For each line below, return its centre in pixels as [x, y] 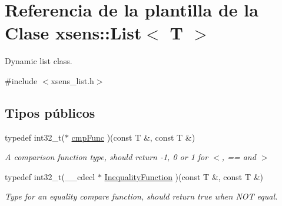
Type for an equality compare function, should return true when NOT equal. [141, 196]
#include [21, 80]
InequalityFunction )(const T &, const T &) [184, 176]
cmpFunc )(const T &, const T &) [133, 137]
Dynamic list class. [39, 61]
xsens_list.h [72, 80]
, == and [239, 157]
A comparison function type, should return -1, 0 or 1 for [107, 157]
